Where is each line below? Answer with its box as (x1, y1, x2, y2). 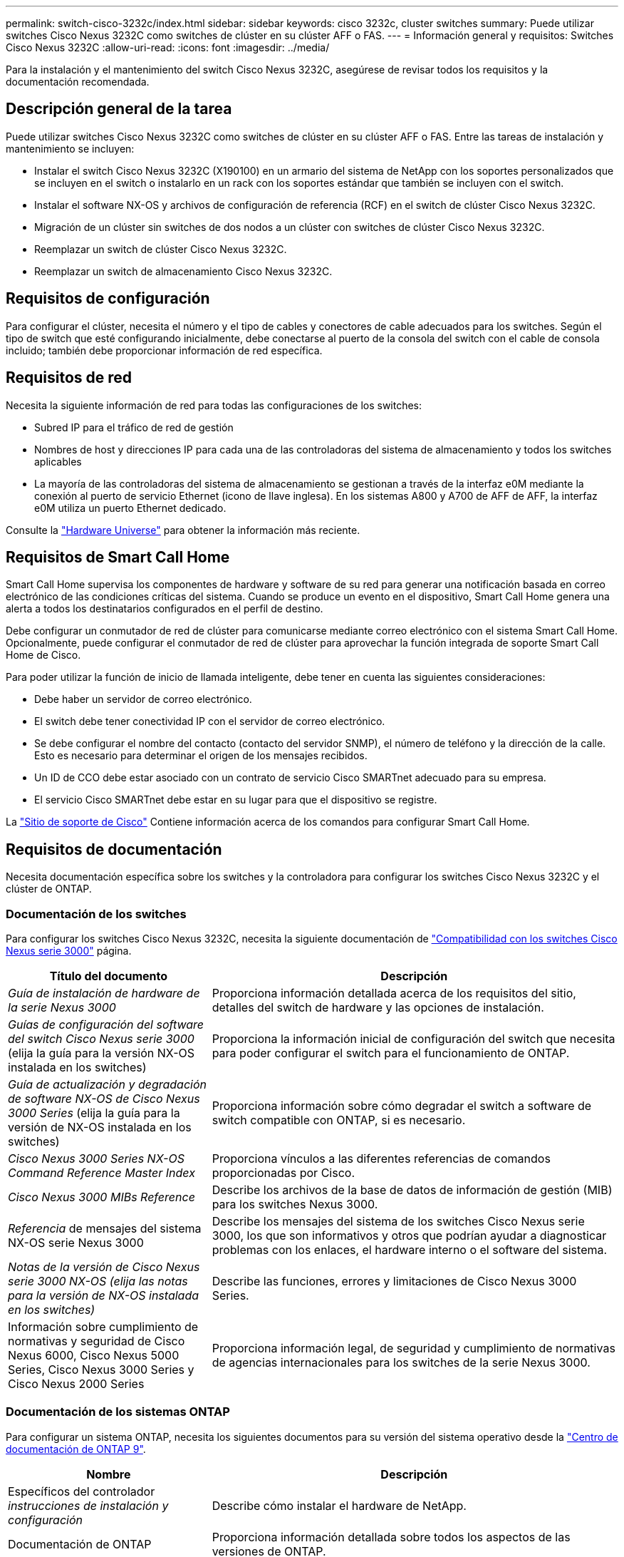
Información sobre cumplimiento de (8, 1319, 199, 1334)
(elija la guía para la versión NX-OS (8, 1045, 195, 1060)
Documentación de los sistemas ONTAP (6, 1404, 230, 1419)
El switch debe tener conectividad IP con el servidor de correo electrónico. (34, 715, 385, 728)
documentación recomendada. (6, 76, 150, 88)
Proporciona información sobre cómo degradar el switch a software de (212, 1098, 592, 1113)
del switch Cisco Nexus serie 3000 (8, 1031, 194, 1046)
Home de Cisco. (6, 649, 81, 662)
